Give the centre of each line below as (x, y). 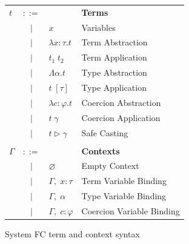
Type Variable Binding (124, 196)
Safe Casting (105, 132)
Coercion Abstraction (121, 102)
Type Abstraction (114, 72)
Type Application (114, 87)
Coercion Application (121, 117)
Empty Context (110, 166)
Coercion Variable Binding (131, 210)
